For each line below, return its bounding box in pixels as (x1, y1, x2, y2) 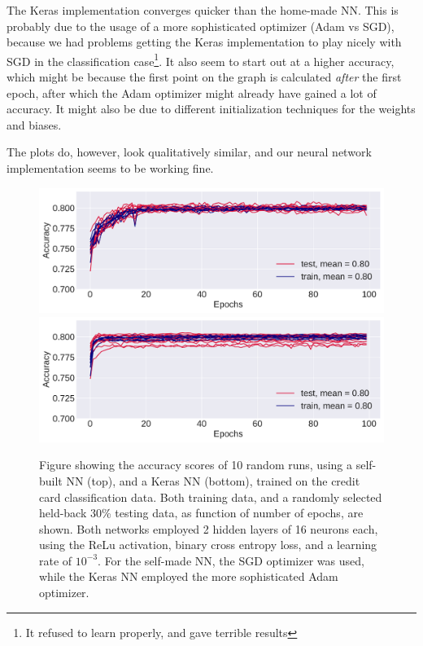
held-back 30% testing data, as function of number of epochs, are (39, 504, 364, 521)
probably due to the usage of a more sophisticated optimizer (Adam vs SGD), (7, 17, 395, 34)
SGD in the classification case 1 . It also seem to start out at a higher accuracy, (7, 50, 395, 69)
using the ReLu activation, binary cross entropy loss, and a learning (39, 536, 377, 553)
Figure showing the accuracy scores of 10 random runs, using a (39, 456, 352, 473)
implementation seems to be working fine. (7, 160, 214, 176)
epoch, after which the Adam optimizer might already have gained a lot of (7, 84, 377, 101)
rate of (39, 552, 72, 569)
